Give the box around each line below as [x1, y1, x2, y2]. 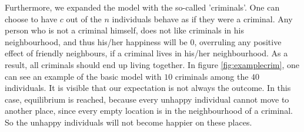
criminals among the [175, 70, 249, 82]
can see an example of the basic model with [5, 70, 162, 82]
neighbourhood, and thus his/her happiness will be [5, 35, 188, 48]
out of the [66, 12, 102, 25]
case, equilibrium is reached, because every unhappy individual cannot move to [5, 93, 289, 105]
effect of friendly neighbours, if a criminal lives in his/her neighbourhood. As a [5, 47, 288, 59]
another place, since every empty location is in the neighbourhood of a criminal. [5, 104, 293, 117]
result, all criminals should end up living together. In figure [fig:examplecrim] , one [5, 58, 299, 70]
